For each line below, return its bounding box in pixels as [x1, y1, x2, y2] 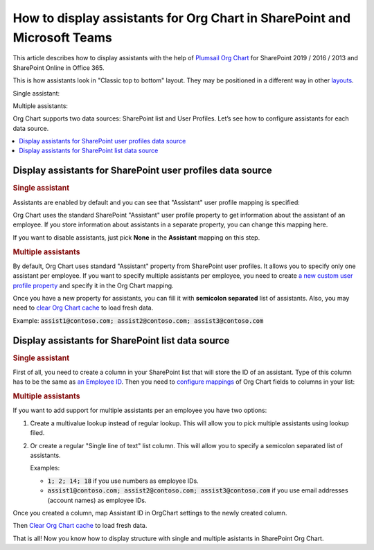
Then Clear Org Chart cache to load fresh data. [12, 522, 148, 530]
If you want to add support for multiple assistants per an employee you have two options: [12, 406, 267, 415]
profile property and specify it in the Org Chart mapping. [12, 281, 174, 290]
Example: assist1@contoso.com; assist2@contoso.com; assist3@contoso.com [12, 316, 264, 325]
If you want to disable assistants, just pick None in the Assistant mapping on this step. [12, 233, 260, 242]
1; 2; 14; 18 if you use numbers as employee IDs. [47, 477, 199, 485]
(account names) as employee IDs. [47, 496, 147, 504]
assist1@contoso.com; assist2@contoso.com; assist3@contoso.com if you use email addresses [47, 486, 349, 495]
